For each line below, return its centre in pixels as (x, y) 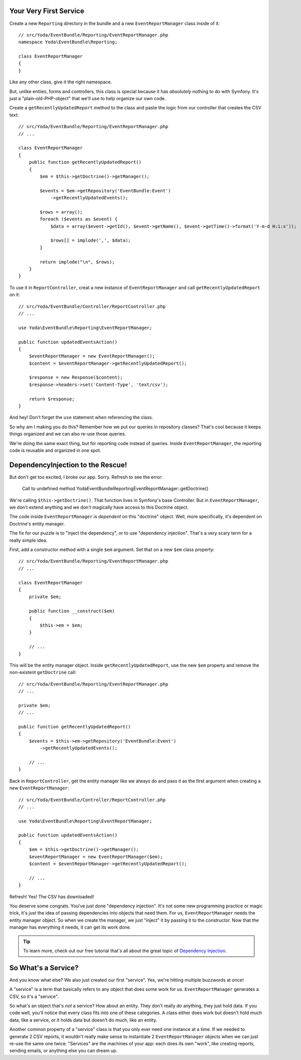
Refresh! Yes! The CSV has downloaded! (52, 896)
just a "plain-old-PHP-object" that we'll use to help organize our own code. (88, 99)
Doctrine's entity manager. (37, 523)
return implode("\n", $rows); (77, 262)
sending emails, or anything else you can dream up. (63, 1051)
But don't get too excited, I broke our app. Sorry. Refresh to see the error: (86, 477)
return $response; (52, 399)
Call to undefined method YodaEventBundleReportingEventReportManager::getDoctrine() (115, 489)
